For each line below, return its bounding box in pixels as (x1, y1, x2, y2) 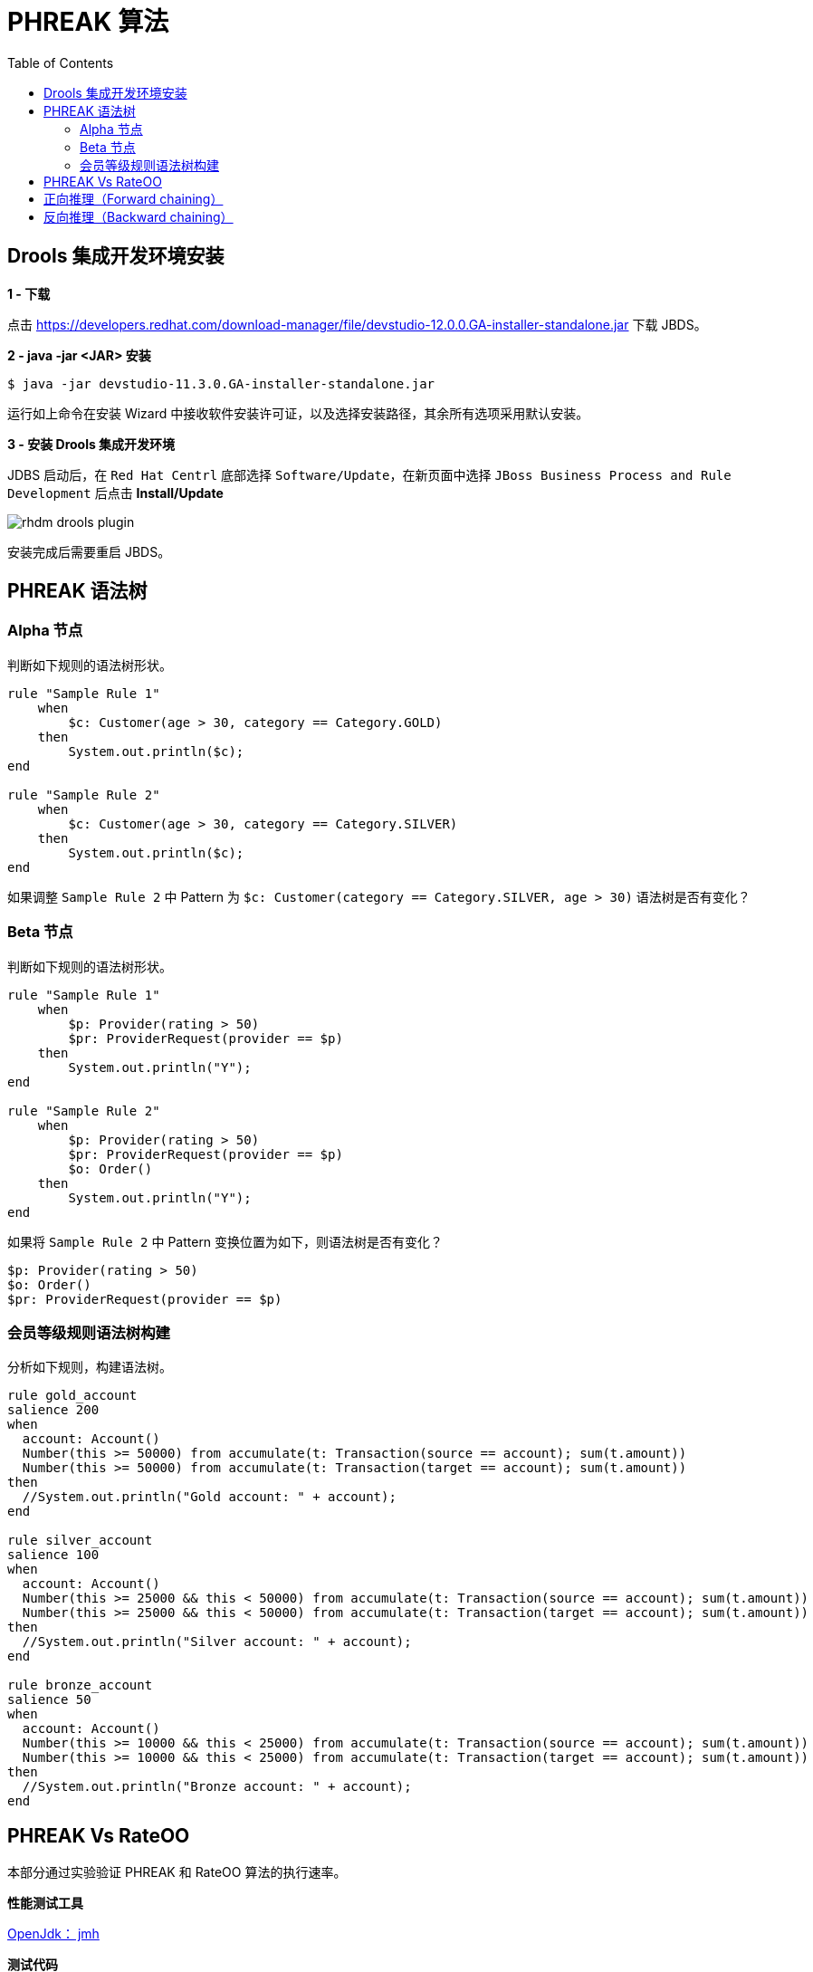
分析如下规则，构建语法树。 (7, 1359, 172, 1375)
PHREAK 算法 (7, 6, 169, 37)
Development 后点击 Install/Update (7, 484, 224, 501)
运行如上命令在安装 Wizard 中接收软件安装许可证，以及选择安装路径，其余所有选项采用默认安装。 (7, 405, 589, 421)
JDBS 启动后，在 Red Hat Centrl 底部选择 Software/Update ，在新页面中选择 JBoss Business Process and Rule (7, 466, 732, 483)
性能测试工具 (7, 1895, 83, 1911)
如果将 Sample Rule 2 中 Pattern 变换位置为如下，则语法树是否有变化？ (7, 1233, 444, 1249)
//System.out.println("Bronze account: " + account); (22, 1779, 412, 1795)
